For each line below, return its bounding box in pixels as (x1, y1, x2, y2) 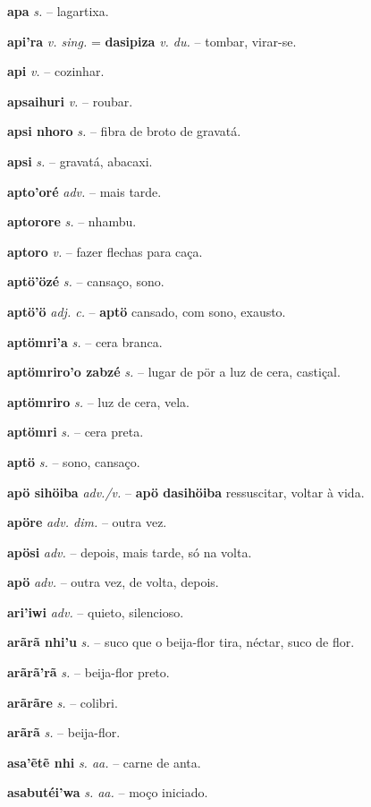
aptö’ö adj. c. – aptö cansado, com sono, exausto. (7, 302, 286, 320)
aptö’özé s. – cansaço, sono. (7, 272, 164, 291)
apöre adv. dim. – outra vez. (7, 513, 167, 531)
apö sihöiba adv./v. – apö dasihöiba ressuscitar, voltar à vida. (7, 482, 365, 501)
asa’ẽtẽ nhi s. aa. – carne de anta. (7, 752, 201, 771)
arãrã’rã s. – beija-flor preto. (7, 663, 170, 682)
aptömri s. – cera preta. (7, 422, 144, 441)
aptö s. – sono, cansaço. (7, 452, 140, 471)
